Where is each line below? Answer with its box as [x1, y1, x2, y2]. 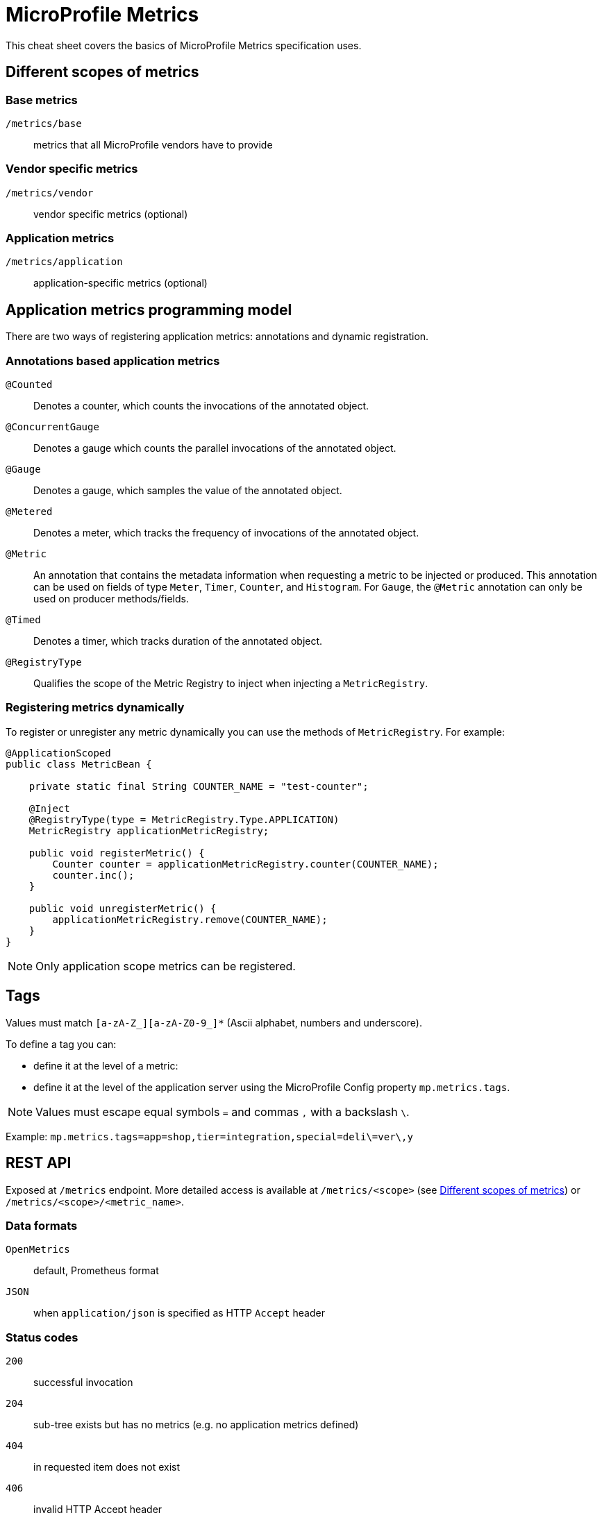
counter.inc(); [52, 869, 135, 881]
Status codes [6, 1330, 78, 1344]
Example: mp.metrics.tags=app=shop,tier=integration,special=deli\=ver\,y [6, 1130, 413, 1142]
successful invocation [33, 1376, 133, 1388]
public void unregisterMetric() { [28, 902, 217, 914]
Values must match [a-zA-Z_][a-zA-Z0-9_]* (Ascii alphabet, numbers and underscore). [6, 1016, 423, 1029]
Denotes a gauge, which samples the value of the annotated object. [33, 484, 342, 497]
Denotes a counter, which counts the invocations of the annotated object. [33, 400, 369, 412]
